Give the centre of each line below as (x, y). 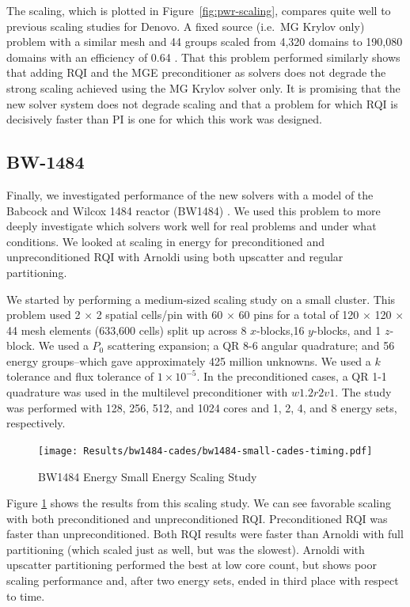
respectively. (36, 423)
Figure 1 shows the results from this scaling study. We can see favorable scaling (199, 503)
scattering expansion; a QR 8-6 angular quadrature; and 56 (251, 345)
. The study (363, 392)
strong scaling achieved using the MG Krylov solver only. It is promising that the (203, 87)
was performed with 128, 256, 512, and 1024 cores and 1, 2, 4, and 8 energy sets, (202, 407)
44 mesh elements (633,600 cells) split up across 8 (127, 330)
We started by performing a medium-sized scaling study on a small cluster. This (201, 299)
